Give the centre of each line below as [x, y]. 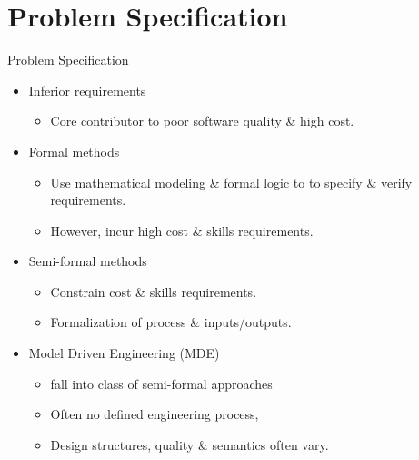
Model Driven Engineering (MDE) [124, 353]
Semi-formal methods [88, 261]
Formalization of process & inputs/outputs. [171, 322]
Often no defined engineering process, [155, 414]
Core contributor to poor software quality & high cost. [202, 121]
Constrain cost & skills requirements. [154, 291]
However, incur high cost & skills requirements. [182, 230]
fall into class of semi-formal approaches [161, 383]
